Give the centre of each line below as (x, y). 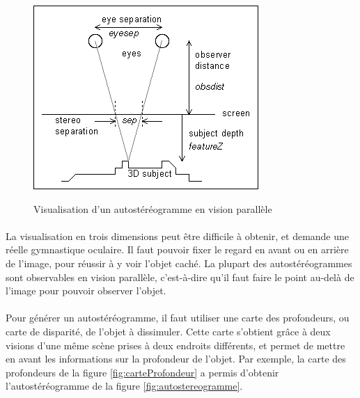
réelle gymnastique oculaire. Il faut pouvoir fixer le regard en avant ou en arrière (177, 249)
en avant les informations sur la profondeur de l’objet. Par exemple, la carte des (176, 359)
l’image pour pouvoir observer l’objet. (86, 290)
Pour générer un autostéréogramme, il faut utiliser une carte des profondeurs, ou (178, 318)
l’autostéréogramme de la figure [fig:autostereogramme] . (124, 386)
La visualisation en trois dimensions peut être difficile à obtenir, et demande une (178, 236)
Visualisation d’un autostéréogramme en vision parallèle (153, 208)
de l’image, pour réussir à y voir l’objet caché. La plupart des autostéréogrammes (179, 263)
